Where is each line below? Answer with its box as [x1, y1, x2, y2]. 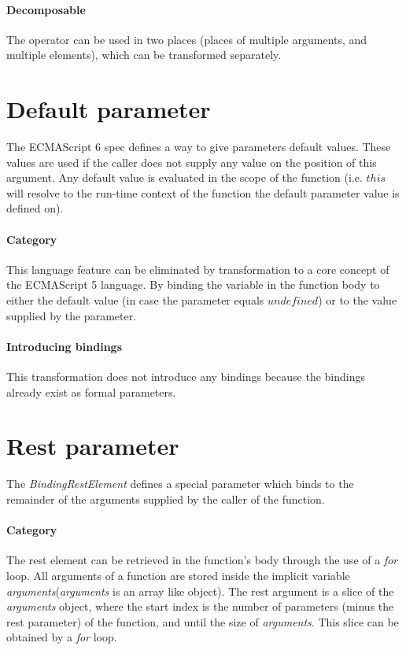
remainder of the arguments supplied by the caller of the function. [6, 490, 325, 507]
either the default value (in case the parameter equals [6, 292, 264, 308]
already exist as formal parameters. [6, 383, 176, 400]
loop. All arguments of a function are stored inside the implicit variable [6, 567, 350, 583]
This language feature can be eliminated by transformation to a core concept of [6, 260, 389, 277]
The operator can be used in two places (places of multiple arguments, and [6, 31, 367, 47]
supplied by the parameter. [6, 307, 137, 323]
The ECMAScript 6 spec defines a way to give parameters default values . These [6, 138, 391, 155]
